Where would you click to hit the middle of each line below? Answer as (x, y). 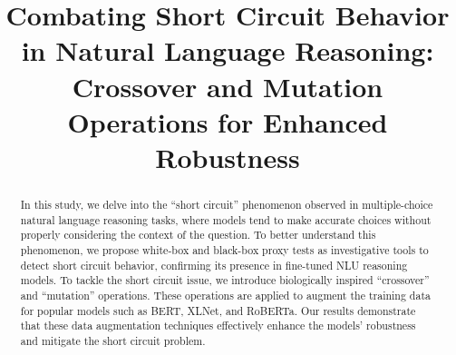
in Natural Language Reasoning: (228, 50)
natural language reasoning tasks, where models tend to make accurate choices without (226, 219)
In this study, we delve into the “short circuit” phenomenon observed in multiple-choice (227, 204)
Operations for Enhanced (228, 121)
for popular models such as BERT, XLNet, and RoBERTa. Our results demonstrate (218, 310)
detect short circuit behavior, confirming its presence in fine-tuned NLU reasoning (214, 265)
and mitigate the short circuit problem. (113, 340)
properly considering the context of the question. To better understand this (198, 235)
